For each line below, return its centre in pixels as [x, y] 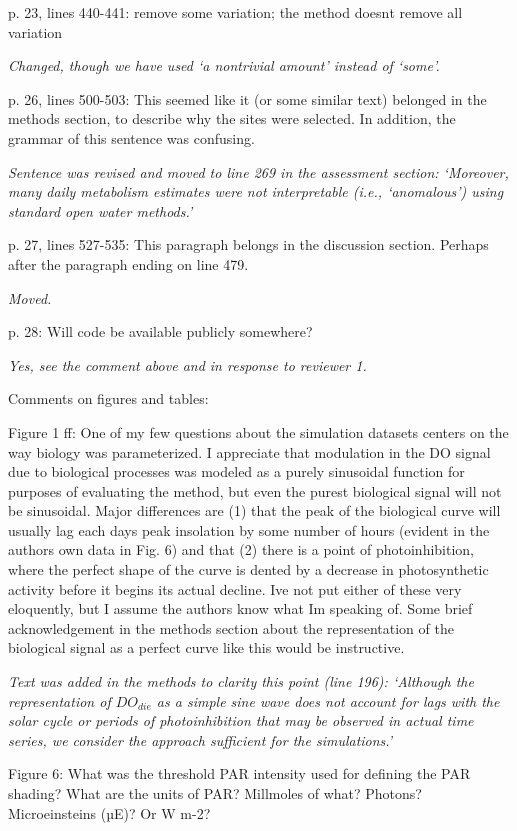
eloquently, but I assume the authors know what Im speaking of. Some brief [240, 608]
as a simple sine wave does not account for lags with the [328, 700]
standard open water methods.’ [100, 210]
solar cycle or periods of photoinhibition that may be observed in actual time [241, 720]
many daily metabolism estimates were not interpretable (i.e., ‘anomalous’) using [256, 191]
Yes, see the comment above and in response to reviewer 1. [187, 364]
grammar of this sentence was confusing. [131, 137]
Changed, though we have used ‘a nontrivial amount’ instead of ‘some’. [224, 65]
